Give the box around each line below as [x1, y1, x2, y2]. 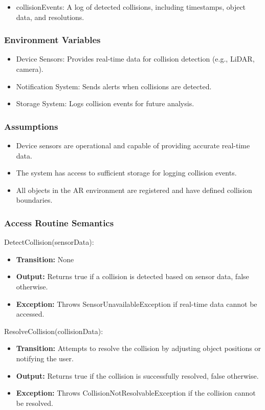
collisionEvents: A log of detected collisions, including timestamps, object [16, 2, 246, 12]
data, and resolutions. [16, 11, 84, 22]
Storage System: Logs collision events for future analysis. [16, 98, 194, 109]
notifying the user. [16, 353, 74, 363]
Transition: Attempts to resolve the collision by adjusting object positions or [16, 343, 261, 354]
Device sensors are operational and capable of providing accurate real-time [16, 140, 250, 150]
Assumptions [4, 120, 58, 132]
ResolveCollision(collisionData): [4, 325, 103, 336]
